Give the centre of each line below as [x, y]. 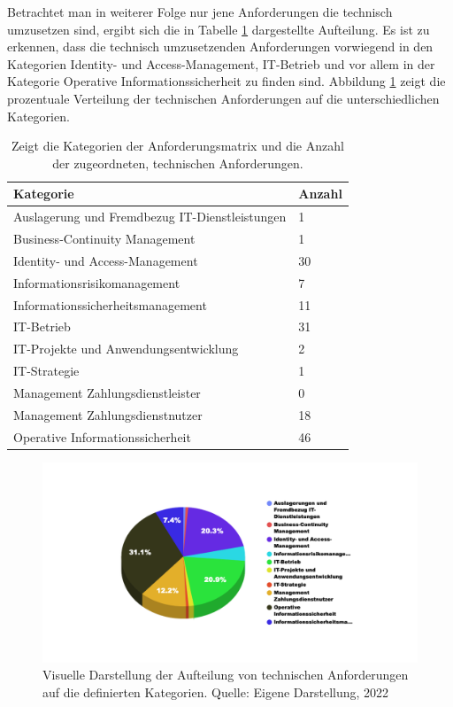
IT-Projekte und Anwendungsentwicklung [126, 349]
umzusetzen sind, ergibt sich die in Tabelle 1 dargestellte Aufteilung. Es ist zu [219, 29]
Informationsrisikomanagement [97, 282]
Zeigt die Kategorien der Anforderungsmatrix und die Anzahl [177, 146]
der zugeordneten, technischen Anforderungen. [178, 163]
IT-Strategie [46, 371]
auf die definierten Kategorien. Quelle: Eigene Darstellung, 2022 [216, 691]
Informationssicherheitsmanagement [110, 304]
